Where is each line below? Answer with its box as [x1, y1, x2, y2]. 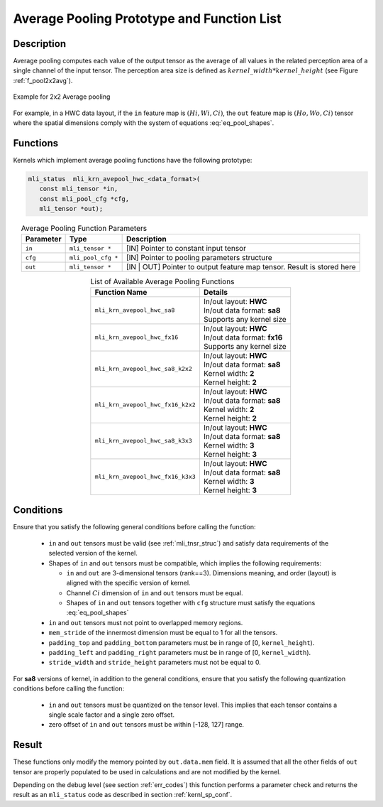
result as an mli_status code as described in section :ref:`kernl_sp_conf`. [13, 791, 233, 799]
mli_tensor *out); [39, 205, 104, 213]
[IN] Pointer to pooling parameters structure [126, 253, 272, 263]
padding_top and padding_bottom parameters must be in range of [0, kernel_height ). [48, 638, 315, 646]
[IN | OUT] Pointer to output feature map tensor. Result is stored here [126, 262, 356, 272]
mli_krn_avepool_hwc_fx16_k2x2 [94, 401, 196, 408]
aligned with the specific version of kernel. [66, 579, 191, 587]
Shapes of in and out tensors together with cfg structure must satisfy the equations [66, 599, 316, 607]
